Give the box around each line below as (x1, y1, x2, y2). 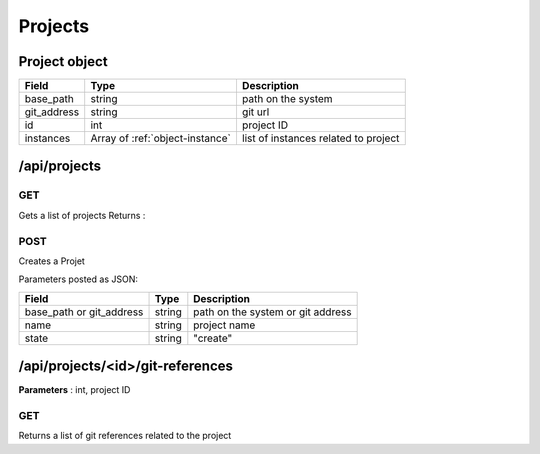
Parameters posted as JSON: (18, 273, 139, 285)
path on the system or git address (193, 305, 352, 319)
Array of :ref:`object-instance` (90, 131, 232, 145)
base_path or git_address (24, 305, 144, 319)
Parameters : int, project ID (18, 384, 131, 396)
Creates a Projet (18, 255, 85, 267)
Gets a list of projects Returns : (18, 209, 146, 221)
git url (241, 105, 270, 119)
